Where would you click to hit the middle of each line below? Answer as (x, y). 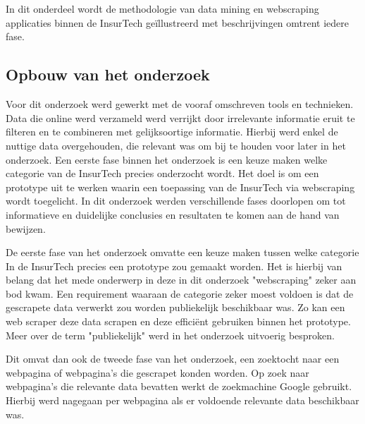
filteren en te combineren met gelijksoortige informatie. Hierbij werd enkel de (172, 132)
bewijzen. (26, 228)
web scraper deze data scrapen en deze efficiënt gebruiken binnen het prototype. (178, 321)
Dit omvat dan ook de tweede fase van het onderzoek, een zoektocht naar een (173, 359)
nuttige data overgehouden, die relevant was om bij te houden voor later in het (176, 145)
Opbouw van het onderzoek (108, 74)
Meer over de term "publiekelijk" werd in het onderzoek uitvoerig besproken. (170, 335)
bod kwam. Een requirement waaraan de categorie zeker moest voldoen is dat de (180, 293)
